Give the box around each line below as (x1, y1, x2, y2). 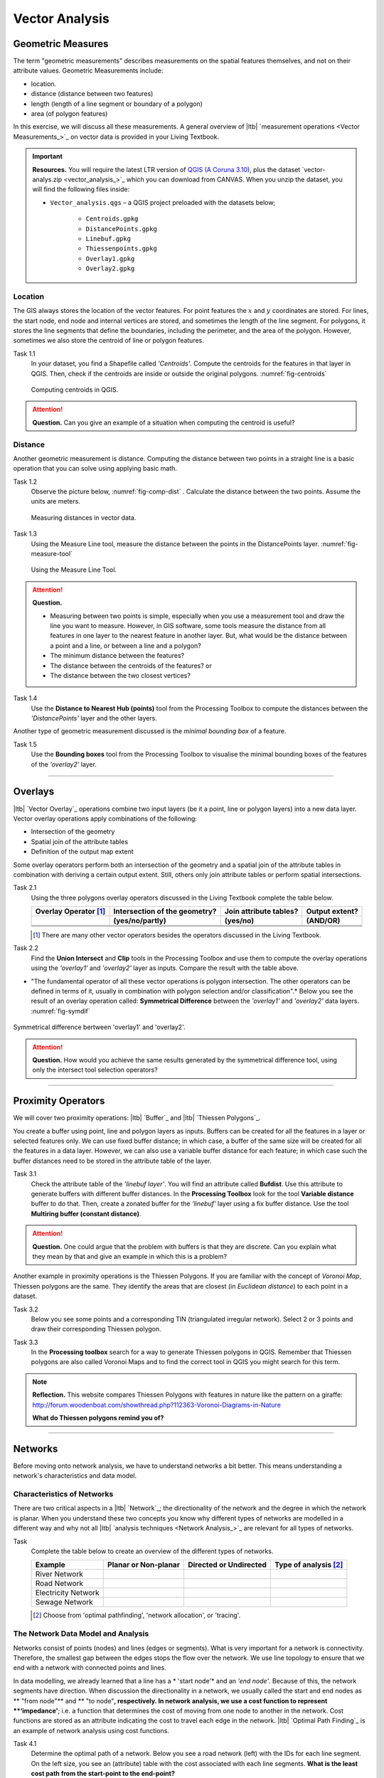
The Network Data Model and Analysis (13, 1629, 149, 1639)
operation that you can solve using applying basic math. (13, 464, 178, 473)
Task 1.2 (13, 477, 38, 486)
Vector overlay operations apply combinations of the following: (13, 814, 197, 823)
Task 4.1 (13, 1740, 37, 1748)
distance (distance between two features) (31, 90, 154, 98)
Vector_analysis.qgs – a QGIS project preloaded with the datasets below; (50, 198, 276, 206)
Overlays (13, 786, 55, 798)
